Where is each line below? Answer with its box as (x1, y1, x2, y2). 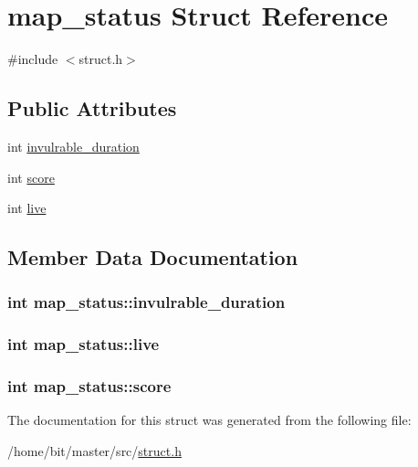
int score (7, 167, 55, 186)
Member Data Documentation (7, 243, 298, 271)
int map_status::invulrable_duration (7, 291, 286, 313)
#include (7, 49, 58, 69)
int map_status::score (7, 375, 172, 398)
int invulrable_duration (7, 136, 140, 155)
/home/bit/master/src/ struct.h (7, 440, 182, 460)
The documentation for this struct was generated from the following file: (7, 410, 412, 430)
